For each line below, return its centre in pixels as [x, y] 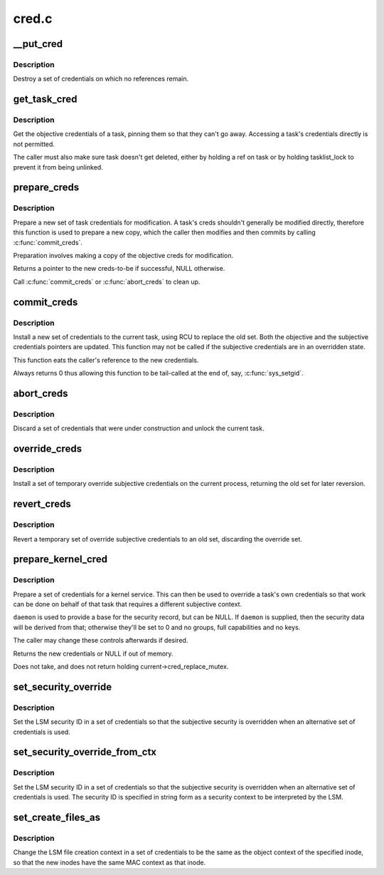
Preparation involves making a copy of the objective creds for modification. [123, 255]
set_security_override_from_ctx [85, 752]
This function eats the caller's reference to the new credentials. [106, 360]
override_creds [47, 449]
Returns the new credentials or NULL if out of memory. [93, 653]
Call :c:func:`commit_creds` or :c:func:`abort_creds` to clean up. [107, 281]
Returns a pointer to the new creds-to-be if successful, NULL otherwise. [119, 269]
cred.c [33, 19]
